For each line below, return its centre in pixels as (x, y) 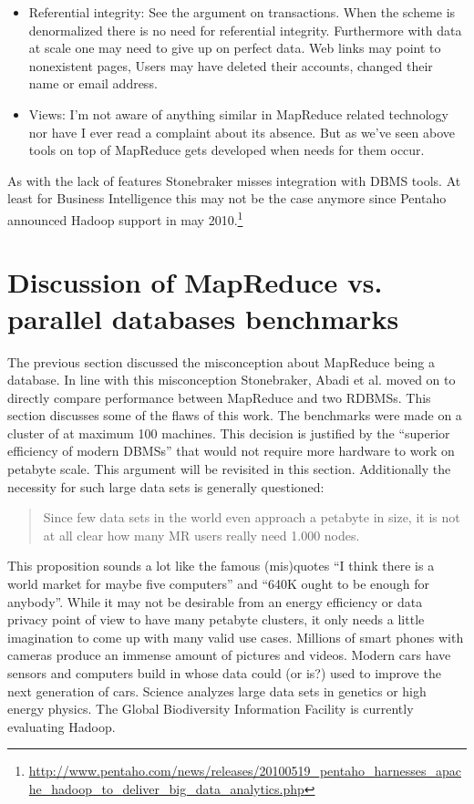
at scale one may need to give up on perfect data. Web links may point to (235, 48)
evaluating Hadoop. (62, 726)
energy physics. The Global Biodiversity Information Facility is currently (211, 709)
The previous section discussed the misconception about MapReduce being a (221, 361)
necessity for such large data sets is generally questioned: (166, 486)
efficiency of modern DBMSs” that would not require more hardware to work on (231, 451)
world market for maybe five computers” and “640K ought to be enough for (219, 584)
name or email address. (93, 83)
